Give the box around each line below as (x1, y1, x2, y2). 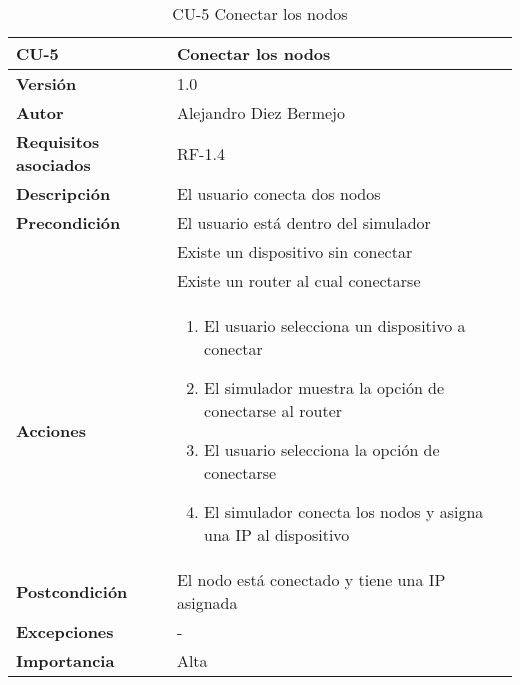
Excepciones (16, 620, 114, 643)
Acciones (16, 418, 86, 442)
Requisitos (16, 130, 100, 153)
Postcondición (16, 579, 128, 603)
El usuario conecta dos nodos (176, 182, 381, 205)
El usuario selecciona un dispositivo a (204, 314, 466, 337)
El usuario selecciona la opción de (204, 438, 440, 461)
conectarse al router (204, 399, 343, 422)
